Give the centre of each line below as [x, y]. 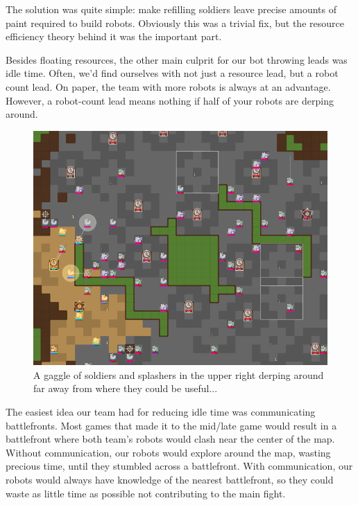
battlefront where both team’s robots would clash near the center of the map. [170, 439]
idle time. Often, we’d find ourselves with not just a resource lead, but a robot [172, 73]
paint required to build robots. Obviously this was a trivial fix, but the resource [175, 23]
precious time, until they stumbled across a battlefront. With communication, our [179, 466]
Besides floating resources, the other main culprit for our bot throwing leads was [177, 59]
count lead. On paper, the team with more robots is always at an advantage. [168, 86]
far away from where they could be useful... [126, 388]
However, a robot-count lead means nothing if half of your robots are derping [170, 100]
